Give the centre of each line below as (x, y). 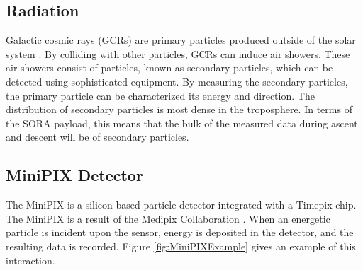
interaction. (30, 260)
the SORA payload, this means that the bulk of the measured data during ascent (182, 123)
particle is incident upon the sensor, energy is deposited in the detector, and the (180, 232)
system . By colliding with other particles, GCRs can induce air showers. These (178, 53)
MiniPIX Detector (74, 175)
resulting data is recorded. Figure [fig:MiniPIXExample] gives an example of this (181, 246)
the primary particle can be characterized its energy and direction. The (160, 95)
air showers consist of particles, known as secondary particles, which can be (169, 67)
